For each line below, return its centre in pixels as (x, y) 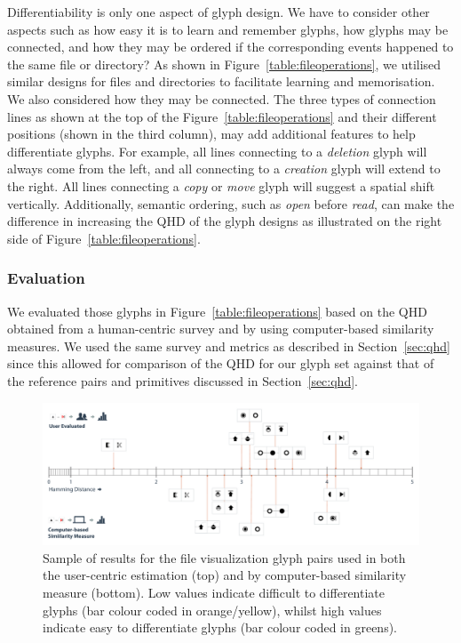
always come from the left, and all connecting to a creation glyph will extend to (224, 169)
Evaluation (46, 278)
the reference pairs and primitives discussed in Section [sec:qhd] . (183, 380)
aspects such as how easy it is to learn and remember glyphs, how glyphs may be (228, 29)
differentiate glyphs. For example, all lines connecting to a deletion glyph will (217, 151)
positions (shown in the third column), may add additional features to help (211, 134)
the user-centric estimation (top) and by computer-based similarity (225, 575)
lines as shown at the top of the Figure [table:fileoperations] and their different (222, 116)
